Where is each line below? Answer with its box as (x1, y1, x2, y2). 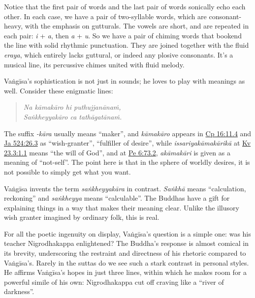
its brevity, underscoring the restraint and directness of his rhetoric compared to (4, 248, 246, 258)
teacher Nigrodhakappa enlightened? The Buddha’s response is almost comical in (4, 238, 249, 248)
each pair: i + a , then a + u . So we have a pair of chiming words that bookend (4, 30, 242, 40)
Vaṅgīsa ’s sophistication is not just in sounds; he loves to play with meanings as (4, 76, 245, 86)
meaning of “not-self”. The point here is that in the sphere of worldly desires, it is (4, 157, 250, 167)
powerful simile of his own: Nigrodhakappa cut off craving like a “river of (4, 276, 224, 287)
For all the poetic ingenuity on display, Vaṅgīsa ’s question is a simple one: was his (4, 228, 251, 238)
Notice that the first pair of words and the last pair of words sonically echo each (4, 1, 246, 11)
